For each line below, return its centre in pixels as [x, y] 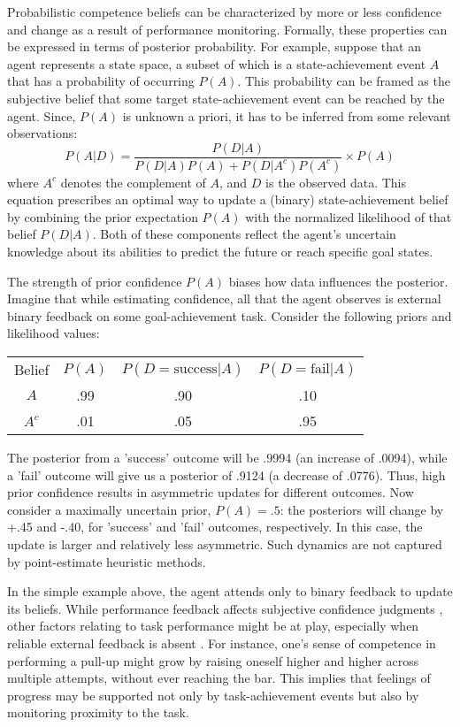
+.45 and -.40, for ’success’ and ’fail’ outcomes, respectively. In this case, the [215, 527]
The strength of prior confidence [95, 281]
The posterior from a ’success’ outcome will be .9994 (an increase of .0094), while [227, 457]
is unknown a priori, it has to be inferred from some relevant [287, 115]
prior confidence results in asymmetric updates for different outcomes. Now [211, 492]
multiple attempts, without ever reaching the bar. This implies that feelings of [219, 678]
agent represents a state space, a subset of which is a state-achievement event [217, 63]
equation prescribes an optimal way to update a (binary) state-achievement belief [228, 199]
